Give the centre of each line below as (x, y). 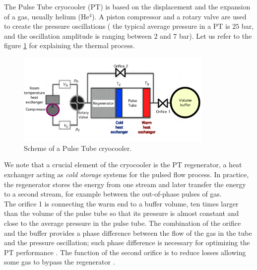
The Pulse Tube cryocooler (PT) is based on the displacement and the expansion (127, 6)
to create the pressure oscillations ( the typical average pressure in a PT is (117, 26)
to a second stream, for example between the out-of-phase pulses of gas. (113, 194)
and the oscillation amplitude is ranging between (78, 35)
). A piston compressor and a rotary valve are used (169, 16)
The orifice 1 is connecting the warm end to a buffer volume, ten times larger (121, 203)
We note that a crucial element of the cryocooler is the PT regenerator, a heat (123, 165)
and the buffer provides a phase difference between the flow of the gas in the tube (128, 233)
